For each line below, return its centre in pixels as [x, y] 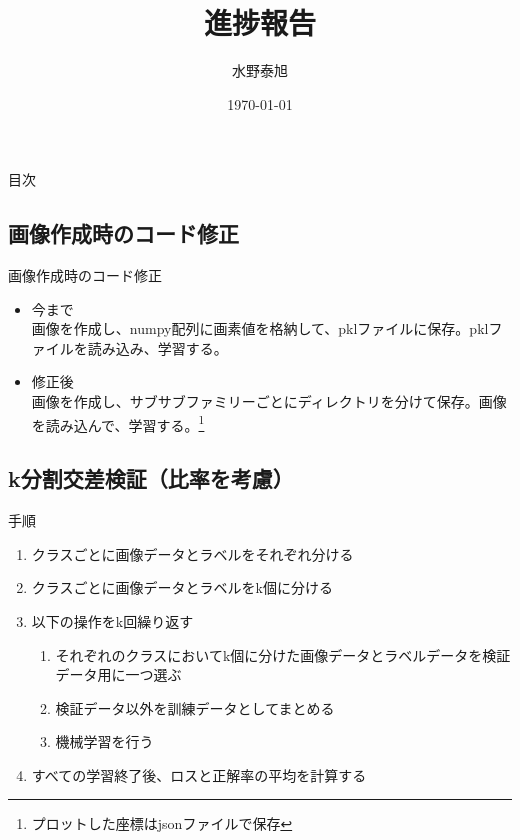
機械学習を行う [104, 741]
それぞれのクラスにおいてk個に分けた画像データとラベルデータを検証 [283, 654]
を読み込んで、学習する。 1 [118, 423]
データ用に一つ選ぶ [118, 674]
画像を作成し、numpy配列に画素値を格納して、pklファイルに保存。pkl [260, 328]
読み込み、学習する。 [157, 347]
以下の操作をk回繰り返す [112, 620]
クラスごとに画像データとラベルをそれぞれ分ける [192, 553]
